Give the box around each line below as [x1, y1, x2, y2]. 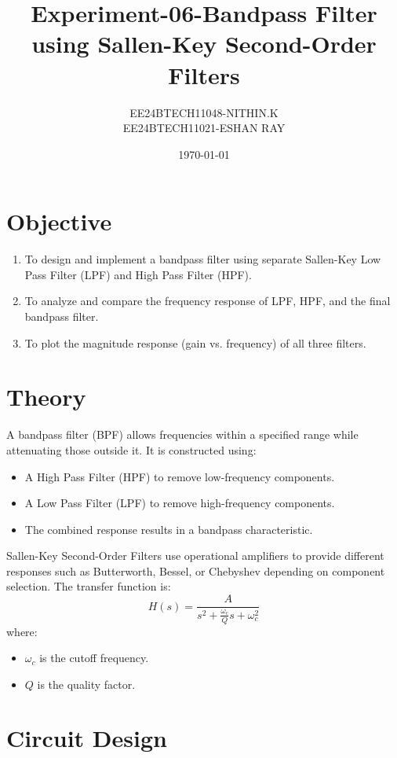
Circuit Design [6, 722, 167, 754]
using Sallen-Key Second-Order [31, 28, 377, 60]
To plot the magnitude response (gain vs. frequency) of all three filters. [24, 334, 366, 351]
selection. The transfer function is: [6, 578, 171, 594]
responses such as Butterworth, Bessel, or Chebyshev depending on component [6, 562, 385, 579]
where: [6, 623, 38, 639]
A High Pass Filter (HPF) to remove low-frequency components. [24, 468, 335, 484]
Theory [6, 381, 86, 413]
